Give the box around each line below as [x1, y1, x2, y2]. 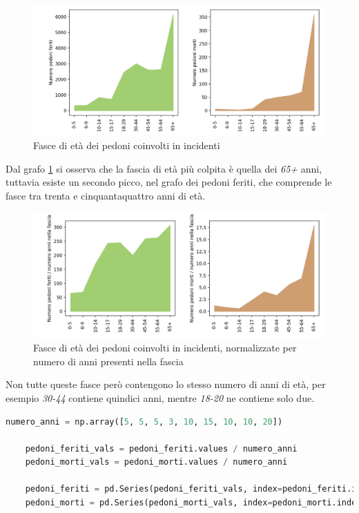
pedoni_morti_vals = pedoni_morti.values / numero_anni [25, 457, 288, 467]
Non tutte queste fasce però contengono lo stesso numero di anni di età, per [6, 377, 326, 391]
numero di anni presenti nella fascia [33, 354, 184, 368]
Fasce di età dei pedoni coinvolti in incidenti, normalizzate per [33, 340, 297, 355]
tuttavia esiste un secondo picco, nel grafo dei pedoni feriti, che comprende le [6, 175, 332, 189]
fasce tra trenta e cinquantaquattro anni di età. [6, 188, 206, 202]
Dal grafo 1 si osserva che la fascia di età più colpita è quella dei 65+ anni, [6, 161, 322, 175]
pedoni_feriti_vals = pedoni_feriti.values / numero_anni [25, 443, 298, 454]
